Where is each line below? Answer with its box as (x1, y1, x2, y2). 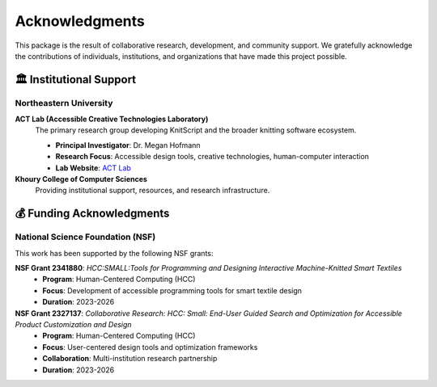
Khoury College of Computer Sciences (15, 175, 147, 184)
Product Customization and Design (15, 319, 133, 329)
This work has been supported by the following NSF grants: (15, 248, 214, 258)
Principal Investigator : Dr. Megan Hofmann (55, 140, 202, 149)
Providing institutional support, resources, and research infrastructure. (35, 186, 270, 196)
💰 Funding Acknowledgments (15, 207, 170, 221)
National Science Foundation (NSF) (15, 231, 156, 242)
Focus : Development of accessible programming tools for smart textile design (42, 285, 303, 295)
